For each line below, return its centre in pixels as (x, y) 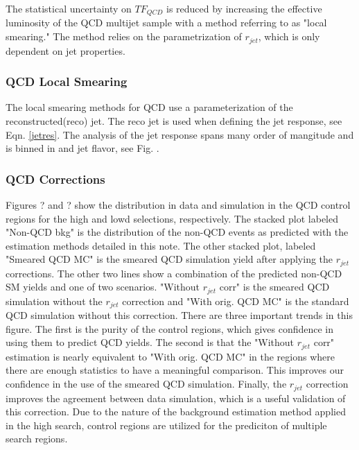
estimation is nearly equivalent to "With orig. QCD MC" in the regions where (170, 356)
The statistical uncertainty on (69, 8)
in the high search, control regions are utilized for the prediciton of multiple (166, 425)
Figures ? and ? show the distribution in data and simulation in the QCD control (178, 204)
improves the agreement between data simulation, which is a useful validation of (176, 398)
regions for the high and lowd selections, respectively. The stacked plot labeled (172, 218)
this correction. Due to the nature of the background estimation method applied (176, 412)
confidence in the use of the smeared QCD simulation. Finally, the (146, 384)
